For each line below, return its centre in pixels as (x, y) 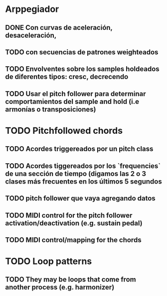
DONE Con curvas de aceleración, (59, 28)
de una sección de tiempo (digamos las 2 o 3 (76, 173)
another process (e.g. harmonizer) (60, 287)
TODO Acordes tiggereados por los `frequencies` (83, 166)
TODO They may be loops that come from (71, 280)
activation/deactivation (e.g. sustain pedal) (74, 223)
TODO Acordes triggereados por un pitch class (79, 149)
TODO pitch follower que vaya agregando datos (80, 198)
